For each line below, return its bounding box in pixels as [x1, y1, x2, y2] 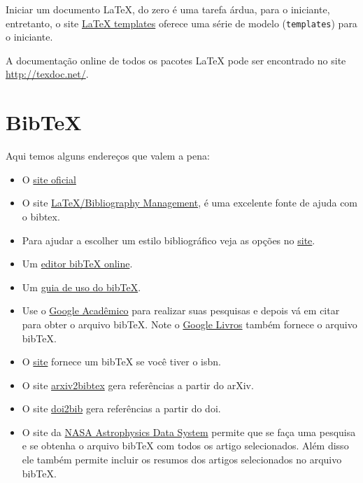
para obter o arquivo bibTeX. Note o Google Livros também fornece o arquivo [22, 316, 357, 331]
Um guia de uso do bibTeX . [22, 279, 141, 294]
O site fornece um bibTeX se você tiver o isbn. [22, 354, 221, 369]
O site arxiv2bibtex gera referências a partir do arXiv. [22, 377, 254, 392]
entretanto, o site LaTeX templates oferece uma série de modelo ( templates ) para [6, 15, 357, 30]
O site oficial [22, 171, 76, 186]
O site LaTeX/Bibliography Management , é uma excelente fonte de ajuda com [22, 195, 358, 210]
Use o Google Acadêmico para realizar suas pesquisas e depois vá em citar [22, 303, 340, 318]
